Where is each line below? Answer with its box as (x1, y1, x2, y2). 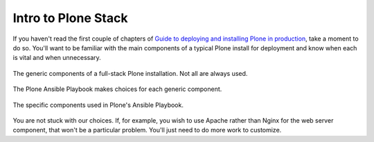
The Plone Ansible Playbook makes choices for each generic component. (12, 85, 222, 93)
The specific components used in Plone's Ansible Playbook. (12, 101, 184, 109)
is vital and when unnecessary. (12, 54, 102, 62)
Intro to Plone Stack (12, 10, 128, 26)
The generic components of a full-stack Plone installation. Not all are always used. (12, 69, 248, 77)
